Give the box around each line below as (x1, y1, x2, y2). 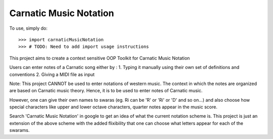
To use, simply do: (9, 25, 48, 31)
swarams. (9, 127, 30, 133)
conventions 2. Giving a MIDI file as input (9, 71, 95, 78)
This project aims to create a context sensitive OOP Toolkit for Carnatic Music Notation (9, 55, 190, 61)
